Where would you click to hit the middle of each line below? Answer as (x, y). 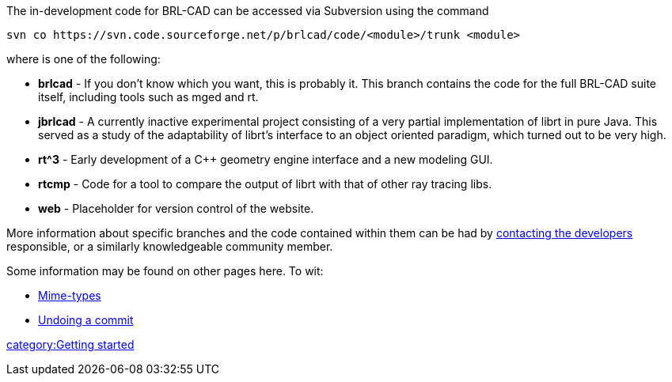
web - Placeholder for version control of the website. (176, 208)
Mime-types (70, 295)
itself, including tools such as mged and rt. (148, 97)
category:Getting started (70, 344)
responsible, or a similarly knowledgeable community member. (170, 246)
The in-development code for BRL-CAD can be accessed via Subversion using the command (248, 11)
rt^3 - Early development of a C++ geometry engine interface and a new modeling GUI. (266, 159)
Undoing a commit (86, 320)
